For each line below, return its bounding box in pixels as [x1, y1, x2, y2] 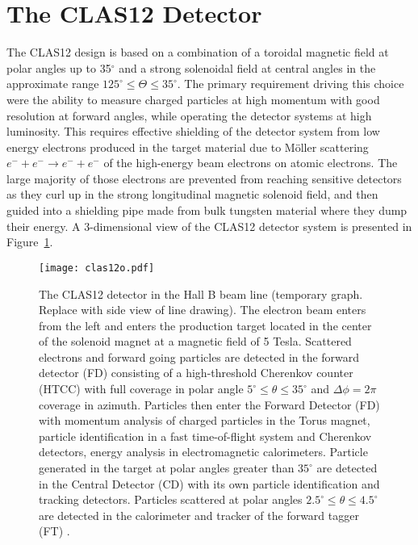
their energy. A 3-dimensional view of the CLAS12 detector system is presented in [6, 217, 412, 234]
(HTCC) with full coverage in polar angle [39, 380, 244, 397]
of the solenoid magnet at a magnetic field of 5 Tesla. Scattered [39, 333, 352, 350]
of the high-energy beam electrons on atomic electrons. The [103, 154, 398, 171]
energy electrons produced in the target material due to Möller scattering [6, 138, 369, 155]
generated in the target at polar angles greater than [39, 459, 295, 476]
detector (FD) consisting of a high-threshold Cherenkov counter [39, 364, 353, 381]
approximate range [6, 75, 99, 92]
